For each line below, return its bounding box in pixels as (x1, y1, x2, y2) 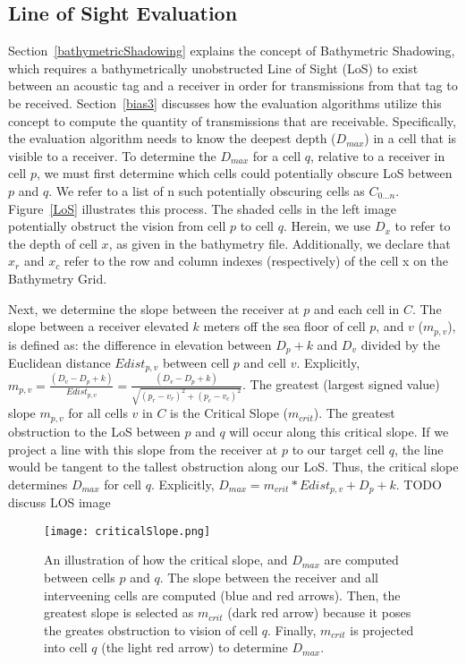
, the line (394, 439, 444, 458)
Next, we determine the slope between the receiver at (8, 299, 300, 318)
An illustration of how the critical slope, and (44, 550, 288, 569)
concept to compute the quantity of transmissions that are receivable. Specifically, (8, 111, 456, 130)
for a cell (252, 146, 301, 165)
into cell (44, 638, 88, 657)
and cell (243, 353, 287, 372)
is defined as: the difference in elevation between (8, 335, 272, 353)
